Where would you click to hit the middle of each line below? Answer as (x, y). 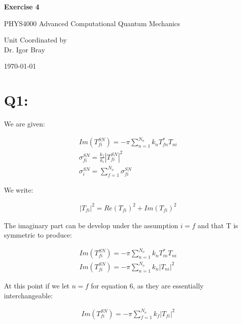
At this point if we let (37, 285)
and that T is (218, 225)
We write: (19, 189)
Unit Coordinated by (35, 40)
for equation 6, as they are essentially (147, 285)
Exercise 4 (22, 6)
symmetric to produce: (38, 235)
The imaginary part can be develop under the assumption (91, 225)
